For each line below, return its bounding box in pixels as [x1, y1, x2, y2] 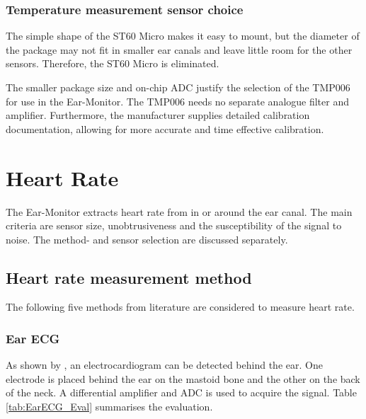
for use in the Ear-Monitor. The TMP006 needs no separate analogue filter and [6, 93, 350, 108]
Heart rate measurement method [6, 266, 252, 288]
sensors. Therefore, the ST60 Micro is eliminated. [6, 56, 219, 71]
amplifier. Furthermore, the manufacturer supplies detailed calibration [6, 108, 310, 122]
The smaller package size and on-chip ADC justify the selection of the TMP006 [6, 80, 350, 94]
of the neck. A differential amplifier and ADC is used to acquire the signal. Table [6, 385, 357, 400]
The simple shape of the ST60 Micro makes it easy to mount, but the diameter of [6, 28, 360, 43]
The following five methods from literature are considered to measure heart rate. [6, 299, 355, 314]
